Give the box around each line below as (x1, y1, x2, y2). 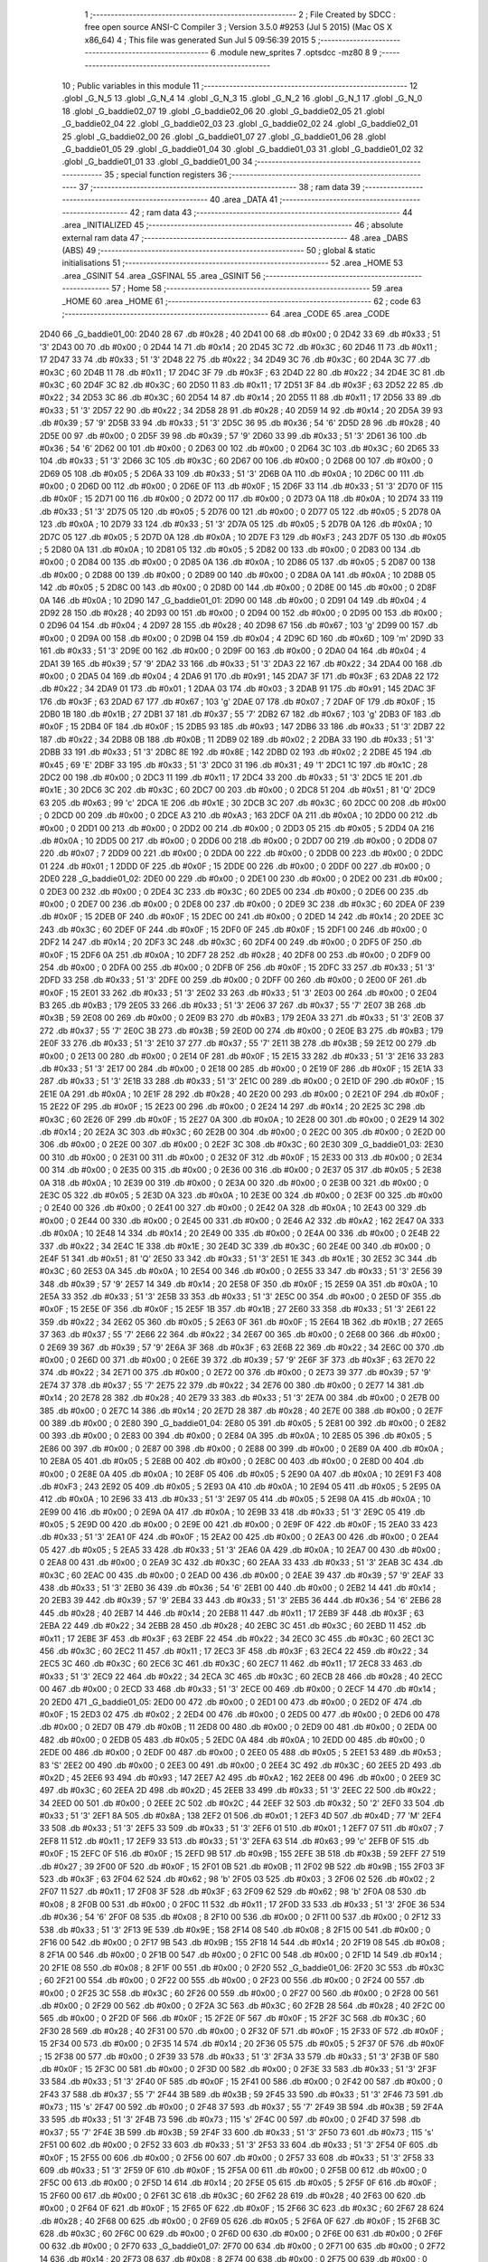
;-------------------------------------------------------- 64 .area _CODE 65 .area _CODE (61, 308, 390, 318)
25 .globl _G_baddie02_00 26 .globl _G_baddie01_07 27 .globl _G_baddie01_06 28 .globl (61, 131, 387, 142)
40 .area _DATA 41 (209, 195, 278, 205)
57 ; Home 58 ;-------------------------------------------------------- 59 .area (111, 283, 403, 294)
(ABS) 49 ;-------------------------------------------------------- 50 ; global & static (61, 245, 376, 256)
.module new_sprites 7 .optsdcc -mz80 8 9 (217, 47, 378, 58)
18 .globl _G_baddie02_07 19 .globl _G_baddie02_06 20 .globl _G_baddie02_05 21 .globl (61, 105, 385, 117)
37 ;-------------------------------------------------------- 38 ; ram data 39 (78, 182, 361, 193)
